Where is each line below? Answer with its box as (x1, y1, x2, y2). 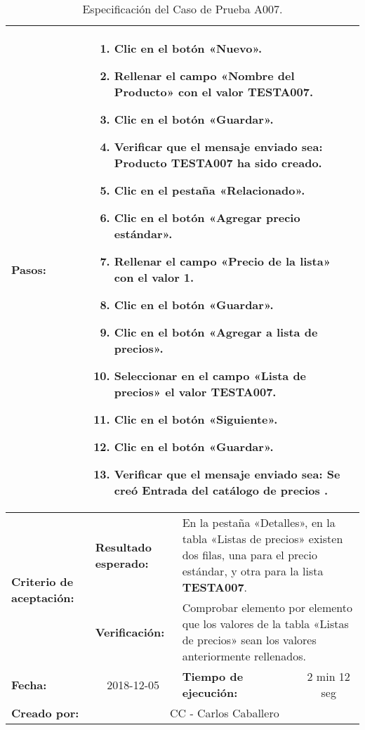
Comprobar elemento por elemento (182, 599, 353, 615)
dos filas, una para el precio (182, 547, 317, 563)
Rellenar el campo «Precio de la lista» (114, 253, 331, 269)
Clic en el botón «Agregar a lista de (114, 324, 318, 340)
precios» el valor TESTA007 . (114, 384, 277, 400)
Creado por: (11, 705, 79, 721)
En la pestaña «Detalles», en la (182, 514, 336, 530)
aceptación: (11, 589, 74, 606)
